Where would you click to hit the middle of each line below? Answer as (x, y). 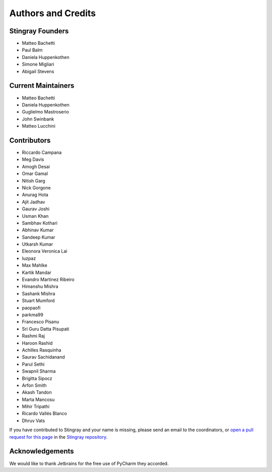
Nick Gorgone (36, 188)
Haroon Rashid (37, 343)
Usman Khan (35, 216)
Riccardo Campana (42, 152)
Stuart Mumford (38, 301)
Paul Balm (32, 50)
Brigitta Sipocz (37, 378)
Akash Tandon (37, 392)
